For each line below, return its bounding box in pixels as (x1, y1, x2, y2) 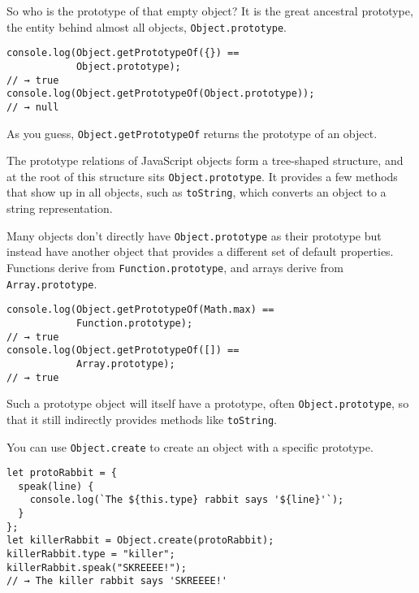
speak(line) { (18, 480, 94, 492)
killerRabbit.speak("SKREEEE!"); (6, 561, 187, 574)
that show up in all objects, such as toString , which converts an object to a (6, 184, 387, 201)
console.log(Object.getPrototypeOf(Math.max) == (6, 304, 274, 316)
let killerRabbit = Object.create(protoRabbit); (6, 535, 274, 547)
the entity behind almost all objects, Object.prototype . (6, 18, 287, 35)
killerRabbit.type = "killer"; (6, 548, 175, 561)
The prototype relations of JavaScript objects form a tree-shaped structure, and (6, 152, 404, 169)
